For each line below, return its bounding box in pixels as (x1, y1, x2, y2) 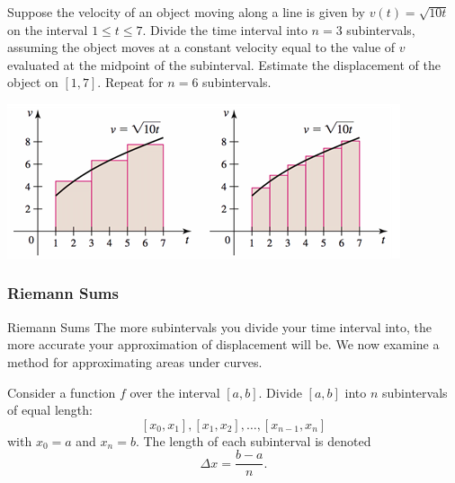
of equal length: (7, 400, 93, 419)
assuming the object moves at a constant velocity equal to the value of (7, 38, 396, 57)
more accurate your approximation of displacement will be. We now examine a (7, 335, 440, 354)
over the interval (129, 382, 220, 401)
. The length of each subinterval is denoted (135, 431, 371, 450)
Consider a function (7, 382, 116, 401)
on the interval (7, 20, 88, 39)
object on (7, 73, 58, 92)
